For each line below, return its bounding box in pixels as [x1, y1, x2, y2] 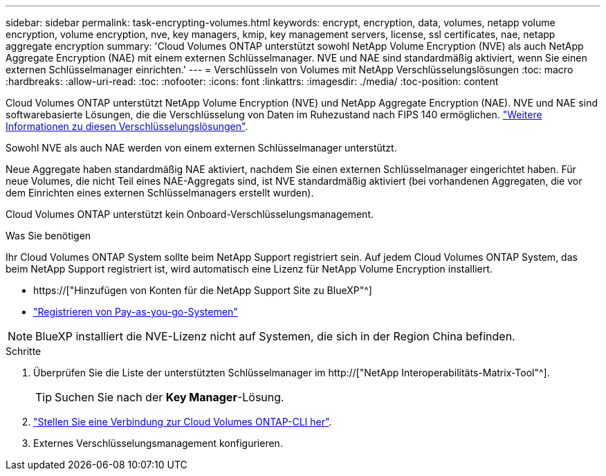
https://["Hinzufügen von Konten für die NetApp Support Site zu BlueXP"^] [33, 284, 372, 296]
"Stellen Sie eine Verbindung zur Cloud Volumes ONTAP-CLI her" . [33, 416, 332, 428]
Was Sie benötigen [6, 230, 91, 241]
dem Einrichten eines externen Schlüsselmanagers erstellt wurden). [6, 187, 314, 199]
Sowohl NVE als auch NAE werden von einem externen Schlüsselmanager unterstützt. [6, 142, 397, 154]
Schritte [6, 345, 42, 357]
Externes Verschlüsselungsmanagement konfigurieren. [33, 437, 283, 449]
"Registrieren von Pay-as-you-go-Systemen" [33, 306, 238, 318]
